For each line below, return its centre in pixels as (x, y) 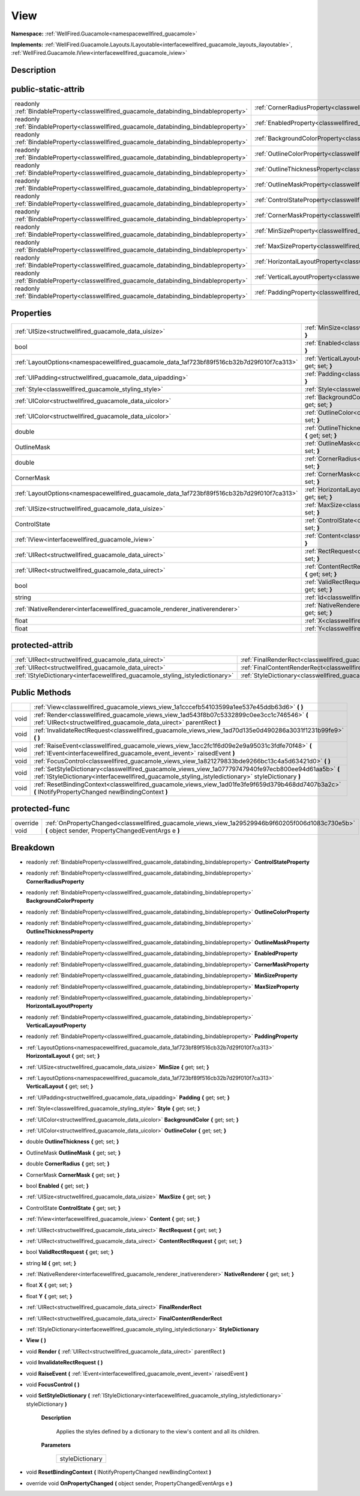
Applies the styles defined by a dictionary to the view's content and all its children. (158, 1431)
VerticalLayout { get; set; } (60, 1086)
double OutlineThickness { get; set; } (73, 1141)
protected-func (40, 809)
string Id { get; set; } (51, 1263)
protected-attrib (42, 645)
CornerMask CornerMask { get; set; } (73, 1174)
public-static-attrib (48, 89)
